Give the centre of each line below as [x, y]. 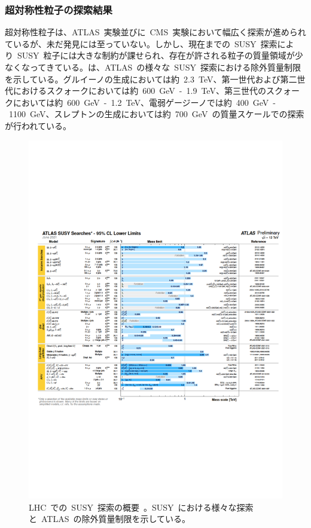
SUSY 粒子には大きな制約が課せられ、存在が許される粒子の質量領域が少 [160, 55]
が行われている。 [38, 125]
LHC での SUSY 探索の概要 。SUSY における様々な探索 [141, 507]
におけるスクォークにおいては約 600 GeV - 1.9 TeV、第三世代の [139, 91]
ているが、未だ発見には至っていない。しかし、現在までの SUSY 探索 [141, 43]
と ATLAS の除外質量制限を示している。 [110, 519]
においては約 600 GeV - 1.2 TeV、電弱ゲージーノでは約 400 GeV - [144, 102]
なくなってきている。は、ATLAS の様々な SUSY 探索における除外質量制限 [153, 67]
